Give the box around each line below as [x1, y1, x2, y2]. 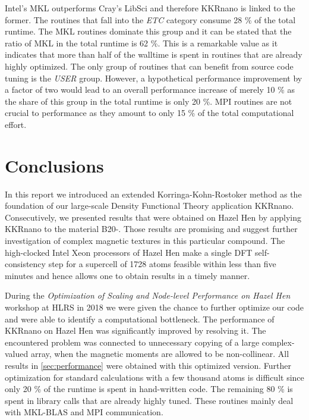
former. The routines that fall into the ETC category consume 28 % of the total [5, 13, 296, 26]
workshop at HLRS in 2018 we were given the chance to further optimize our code [5, 301, 304, 313]
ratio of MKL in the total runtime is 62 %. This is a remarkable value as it [5, 36, 278, 49]
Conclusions [5, 153, 104, 177]
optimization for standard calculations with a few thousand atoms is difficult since [5, 371, 304, 383]
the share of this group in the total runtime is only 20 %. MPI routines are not [5, 95, 292, 107]
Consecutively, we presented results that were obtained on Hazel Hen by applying [5, 211, 301, 223]
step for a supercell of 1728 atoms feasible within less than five [48, 258, 276, 270]
